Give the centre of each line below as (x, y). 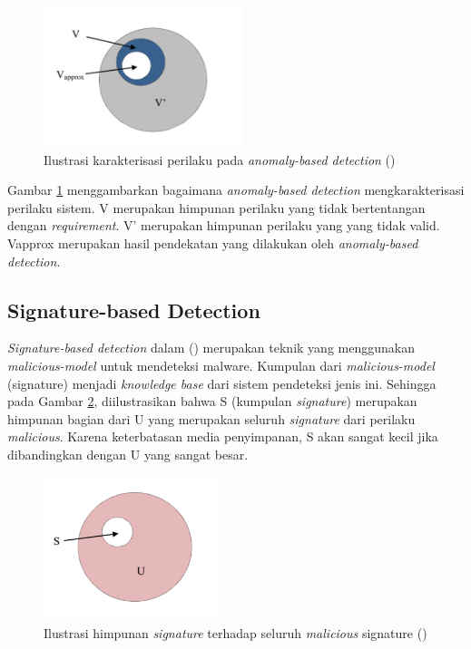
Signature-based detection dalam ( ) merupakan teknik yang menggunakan (211, 348)
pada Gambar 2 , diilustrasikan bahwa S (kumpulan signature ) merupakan (212, 401)
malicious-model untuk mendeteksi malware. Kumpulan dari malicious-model (221, 365)
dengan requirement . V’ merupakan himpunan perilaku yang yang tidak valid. (224, 225)
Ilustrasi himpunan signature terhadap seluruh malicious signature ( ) (235, 632)
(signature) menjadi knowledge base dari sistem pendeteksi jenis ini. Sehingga (222, 383)
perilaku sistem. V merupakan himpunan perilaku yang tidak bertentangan (216, 207)
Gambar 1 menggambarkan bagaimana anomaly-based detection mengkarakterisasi (236, 190)
